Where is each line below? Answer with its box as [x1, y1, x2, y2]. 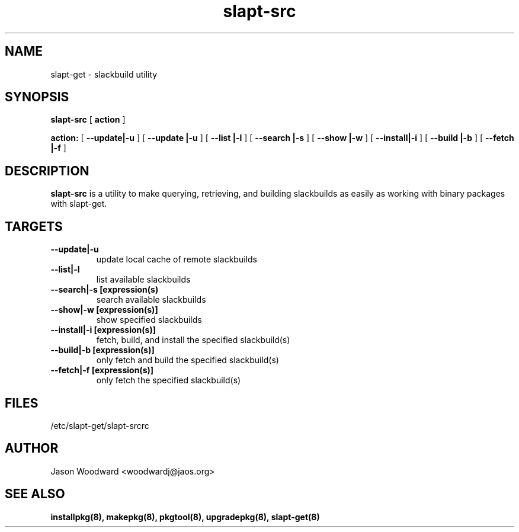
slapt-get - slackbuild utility [50, 69, 158, 79]
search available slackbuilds [96, 294, 206, 305]
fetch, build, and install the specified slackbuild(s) [96, 335, 290, 345]
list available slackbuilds [96, 274, 191, 285]
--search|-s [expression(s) [50, 284, 159, 295]
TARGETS [5, 219, 63, 234]
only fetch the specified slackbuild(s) [96, 375, 241, 386]
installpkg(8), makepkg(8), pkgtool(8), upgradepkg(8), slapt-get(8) [50, 511, 320, 522]
